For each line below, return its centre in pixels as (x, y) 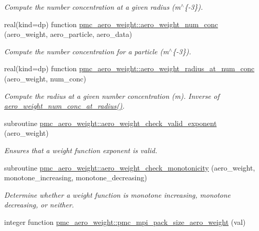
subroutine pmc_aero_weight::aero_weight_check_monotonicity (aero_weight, (130, 167)
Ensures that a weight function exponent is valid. (81, 150)
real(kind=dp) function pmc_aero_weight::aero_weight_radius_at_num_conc (129, 68)
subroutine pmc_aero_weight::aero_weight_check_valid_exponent (111, 123)
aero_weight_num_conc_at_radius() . (64, 106)
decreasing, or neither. (39, 205)
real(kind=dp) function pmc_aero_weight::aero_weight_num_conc (111, 24)
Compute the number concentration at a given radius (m (93, 7)
